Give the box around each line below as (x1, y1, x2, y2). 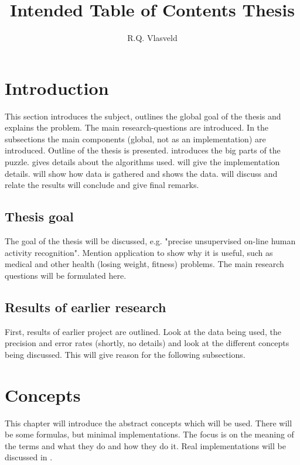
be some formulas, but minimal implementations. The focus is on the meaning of (5, 428, 294, 440)
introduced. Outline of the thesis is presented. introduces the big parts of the (5, 144, 281, 156)
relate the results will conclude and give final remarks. (5, 179, 199, 191)
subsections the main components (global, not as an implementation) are (5, 132, 266, 145)
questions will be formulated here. (5, 269, 127, 281)
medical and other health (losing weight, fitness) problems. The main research (5, 258, 284, 270)
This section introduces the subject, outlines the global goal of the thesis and (5, 110, 281, 122)
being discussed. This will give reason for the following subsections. (5, 348, 246, 360)
